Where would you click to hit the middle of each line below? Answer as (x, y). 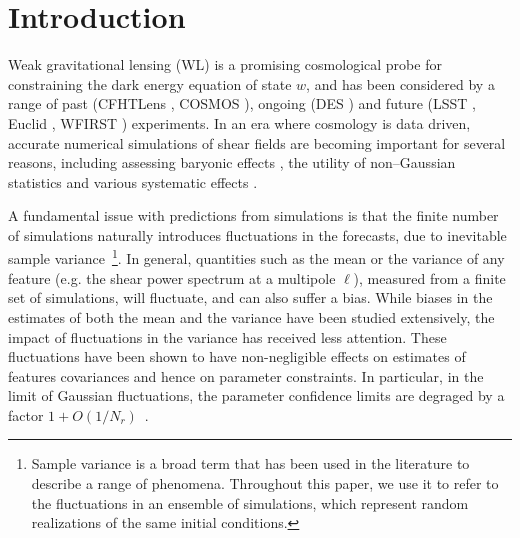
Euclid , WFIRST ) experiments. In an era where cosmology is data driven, (239, 122)
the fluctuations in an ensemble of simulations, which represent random (250, 502)
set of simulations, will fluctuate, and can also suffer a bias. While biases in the (250, 297)
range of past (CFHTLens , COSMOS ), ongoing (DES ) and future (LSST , (242, 103)
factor (26, 414)
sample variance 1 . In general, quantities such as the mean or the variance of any (256, 257)
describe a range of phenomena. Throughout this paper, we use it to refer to (265, 483)
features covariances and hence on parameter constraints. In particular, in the (246, 375)
